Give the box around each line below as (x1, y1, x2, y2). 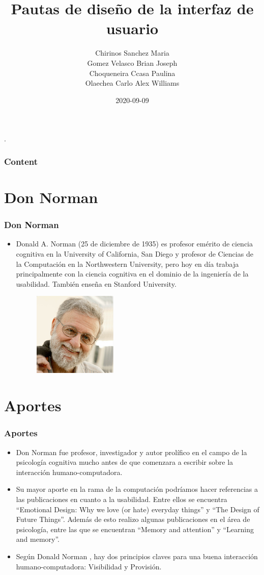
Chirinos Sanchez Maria (95, 47, 169, 58)
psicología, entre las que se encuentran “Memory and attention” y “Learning (16, 523, 254, 534)
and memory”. (16, 534, 60, 544)
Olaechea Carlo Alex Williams (85, 78, 180, 88)
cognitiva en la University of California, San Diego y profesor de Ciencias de (16, 248, 253, 259)
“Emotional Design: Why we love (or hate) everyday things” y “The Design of (16, 504, 259, 514)
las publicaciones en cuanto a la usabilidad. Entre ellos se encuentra (16, 494, 227, 505)
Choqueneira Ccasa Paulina (89, 67, 175, 78)
